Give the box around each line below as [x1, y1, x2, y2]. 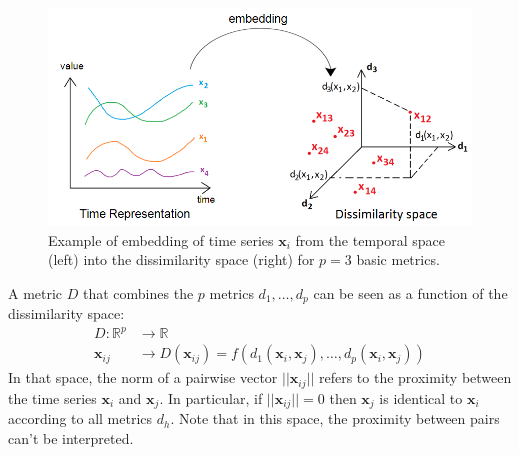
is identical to [379, 387, 463, 408]
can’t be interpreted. [8, 427, 134, 448]
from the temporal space [295, 229, 446, 250]
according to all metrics [8, 408, 153, 429]
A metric [8, 282, 63, 303]
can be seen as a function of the [313, 282, 508, 303]
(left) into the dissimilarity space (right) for [48, 249, 315, 270]
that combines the [83, 282, 194, 303]
